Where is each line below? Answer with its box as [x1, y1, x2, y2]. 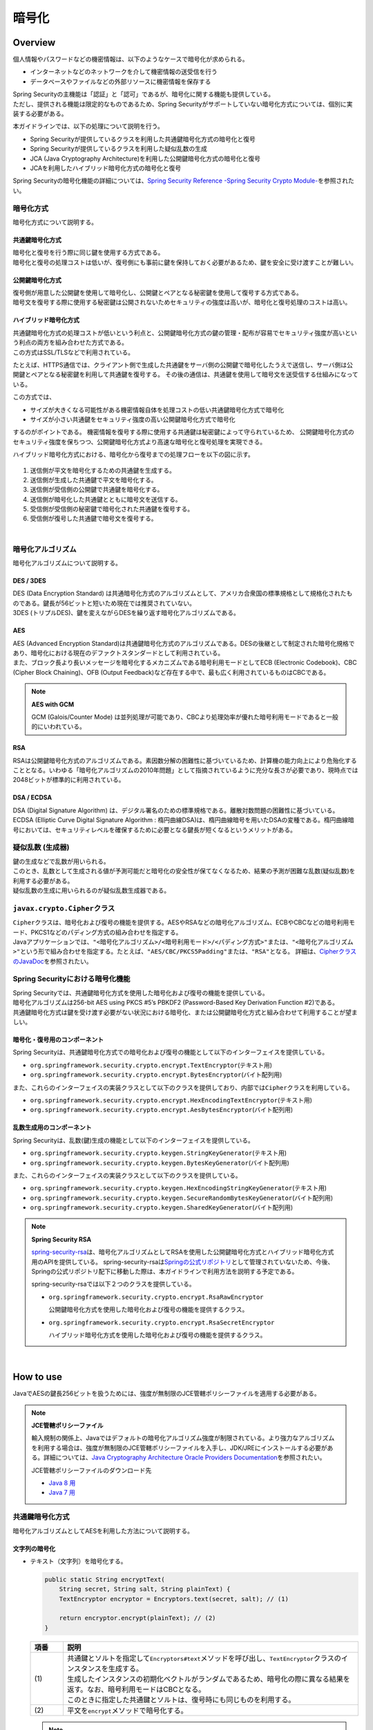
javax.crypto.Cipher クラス [12, 903, 115, 913]
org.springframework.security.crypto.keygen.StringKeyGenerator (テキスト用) [30, 1149, 287, 1157]
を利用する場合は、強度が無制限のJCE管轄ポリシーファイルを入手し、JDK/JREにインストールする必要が [31, 1444, 327, 1452]
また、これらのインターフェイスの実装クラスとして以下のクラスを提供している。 [12, 1171, 242, 1179]
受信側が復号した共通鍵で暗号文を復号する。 [30, 514, 157, 522]
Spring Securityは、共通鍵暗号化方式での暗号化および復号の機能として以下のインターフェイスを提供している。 [12, 1048, 328, 1057]
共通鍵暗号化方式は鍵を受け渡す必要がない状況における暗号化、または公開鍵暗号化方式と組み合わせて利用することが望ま [12, 1008, 358, 1017]
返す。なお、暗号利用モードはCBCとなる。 [66, 1684, 206, 1694]
